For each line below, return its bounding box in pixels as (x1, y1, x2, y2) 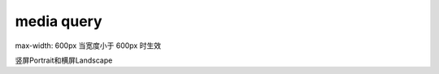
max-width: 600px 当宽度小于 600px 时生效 (15, 41, 162, 50)
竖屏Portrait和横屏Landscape (15, 55, 113, 65)
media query (15, 12, 102, 30)
